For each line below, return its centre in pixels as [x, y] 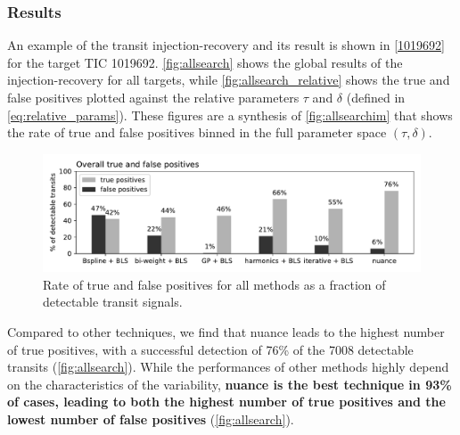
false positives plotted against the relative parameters [153, 97]
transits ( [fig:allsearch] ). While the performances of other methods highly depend [228, 367]
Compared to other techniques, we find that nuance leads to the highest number [226, 332]
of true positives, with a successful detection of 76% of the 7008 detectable [210, 349]
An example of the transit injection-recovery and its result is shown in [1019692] [226, 45]
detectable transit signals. [113, 302]
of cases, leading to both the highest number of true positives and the [226, 402]
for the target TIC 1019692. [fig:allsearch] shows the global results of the [205, 62]
